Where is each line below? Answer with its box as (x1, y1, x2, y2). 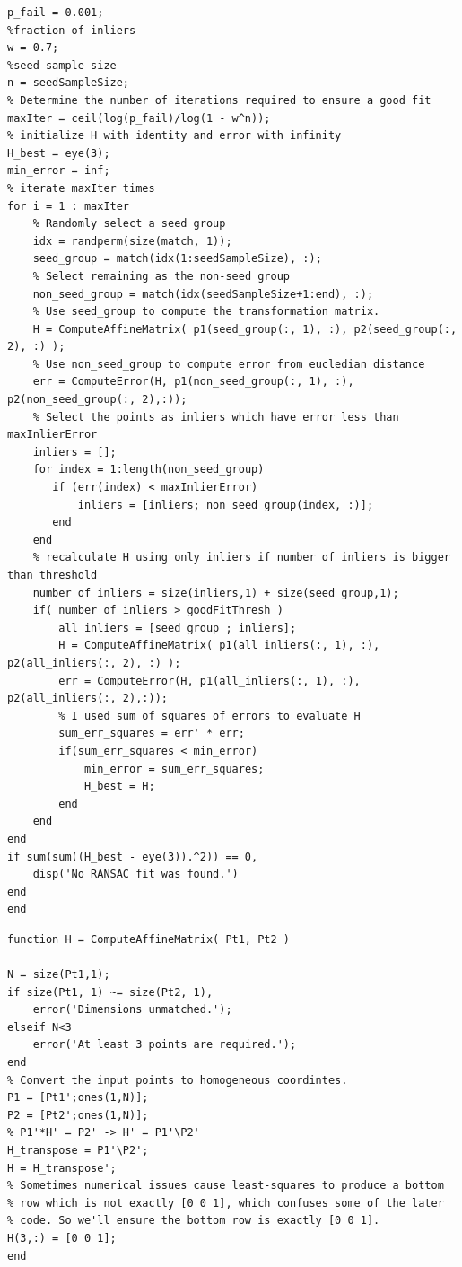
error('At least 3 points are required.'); (32, 1038, 297, 1052)
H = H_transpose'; (7, 1161, 117, 1175)
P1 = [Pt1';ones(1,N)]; (7, 1091, 149, 1105)
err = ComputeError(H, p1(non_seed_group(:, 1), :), (32, 375, 354, 389)
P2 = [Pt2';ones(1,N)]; (7, 1108, 149, 1122)
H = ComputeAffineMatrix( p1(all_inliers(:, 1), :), (58, 639, 380, 652)
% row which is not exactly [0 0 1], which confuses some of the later (7, 1196, 444, 1210)
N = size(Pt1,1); (7, 968, 110, 982)
